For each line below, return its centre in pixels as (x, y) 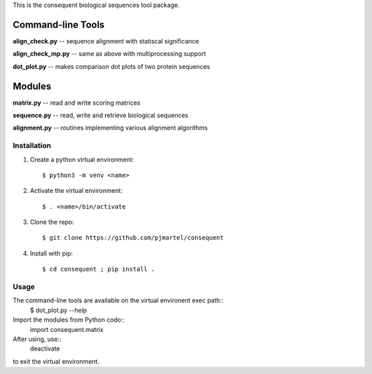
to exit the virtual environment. (56, 361)
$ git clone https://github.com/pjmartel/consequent (133, 238)
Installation (32, 146)
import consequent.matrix (66, 329)
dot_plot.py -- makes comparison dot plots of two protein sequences (111, 66)
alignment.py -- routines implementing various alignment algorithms (110, 128)
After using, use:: (37, 339)
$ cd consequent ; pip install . (99, 269)
